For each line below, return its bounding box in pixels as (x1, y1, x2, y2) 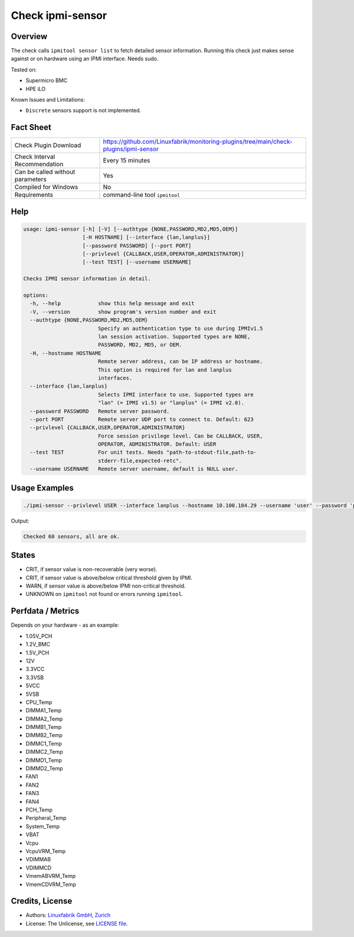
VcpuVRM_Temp (25, 847, 66, 854)
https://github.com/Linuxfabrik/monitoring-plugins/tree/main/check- (103, 138, 293, 146)
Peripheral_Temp (25, 815, 67, 822)
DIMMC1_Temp (25, 740, 62, 747)
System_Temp (25, 822, 60, 830)
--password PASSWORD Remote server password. (29, 408, 170, 414)
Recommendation (14, 160, 64, 168)
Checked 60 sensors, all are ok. (23, 533, 120, 540)
